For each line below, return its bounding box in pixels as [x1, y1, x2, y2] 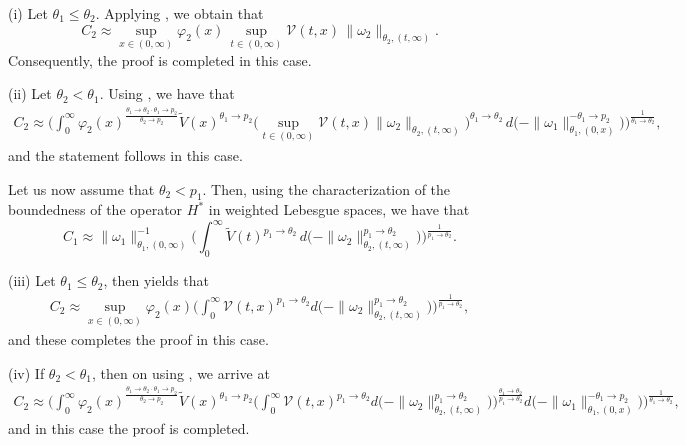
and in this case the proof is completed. [8, 417, 250, 438]
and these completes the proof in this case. [8, 329, 269, 350]
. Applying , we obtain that [95, 3, 264, 23]
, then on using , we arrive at [92, 362, 270, 383]
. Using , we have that [99, 83, 235, 104]
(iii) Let [8, 270, 56, 291]
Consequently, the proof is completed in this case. [8, 49, 312, 70]
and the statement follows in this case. [8, 144, 243, 165]
